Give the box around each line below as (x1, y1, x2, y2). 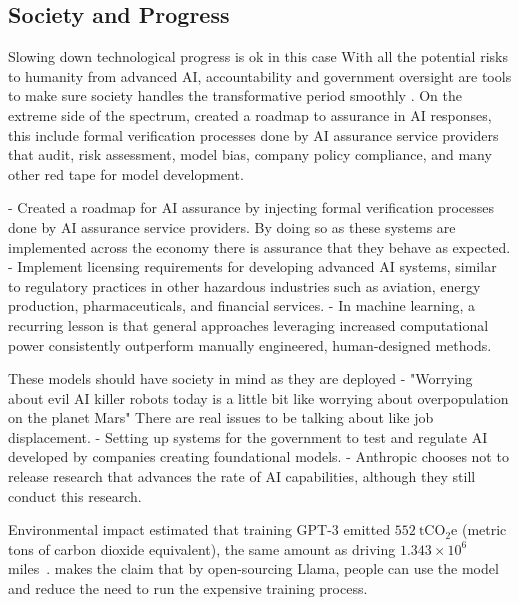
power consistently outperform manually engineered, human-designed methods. (8, 334, 492, 355)
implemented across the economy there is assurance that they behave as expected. (8, 236, 511, 257)
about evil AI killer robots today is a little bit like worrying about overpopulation (8, 387, 509, 408)
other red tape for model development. (8, 163, 244, 184)
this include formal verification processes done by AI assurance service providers (8, 124, 499, 145)
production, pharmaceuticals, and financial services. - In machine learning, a (8, 295, 476, 316)
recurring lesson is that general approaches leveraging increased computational (8, 314, 489, 335)
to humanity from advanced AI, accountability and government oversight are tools (8, 65, 512, 86)
